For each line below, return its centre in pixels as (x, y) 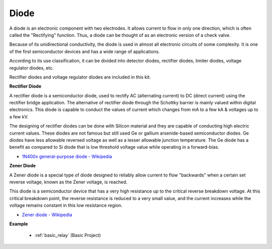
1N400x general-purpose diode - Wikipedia (67, 156)
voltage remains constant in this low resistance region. (66, 205)
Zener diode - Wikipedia (47, 215)
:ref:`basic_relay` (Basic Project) (68, 235)
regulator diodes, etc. (31, 68)
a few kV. (19, 116)
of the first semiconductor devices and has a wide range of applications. (85, 51)
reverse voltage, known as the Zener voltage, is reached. (69, 182)
